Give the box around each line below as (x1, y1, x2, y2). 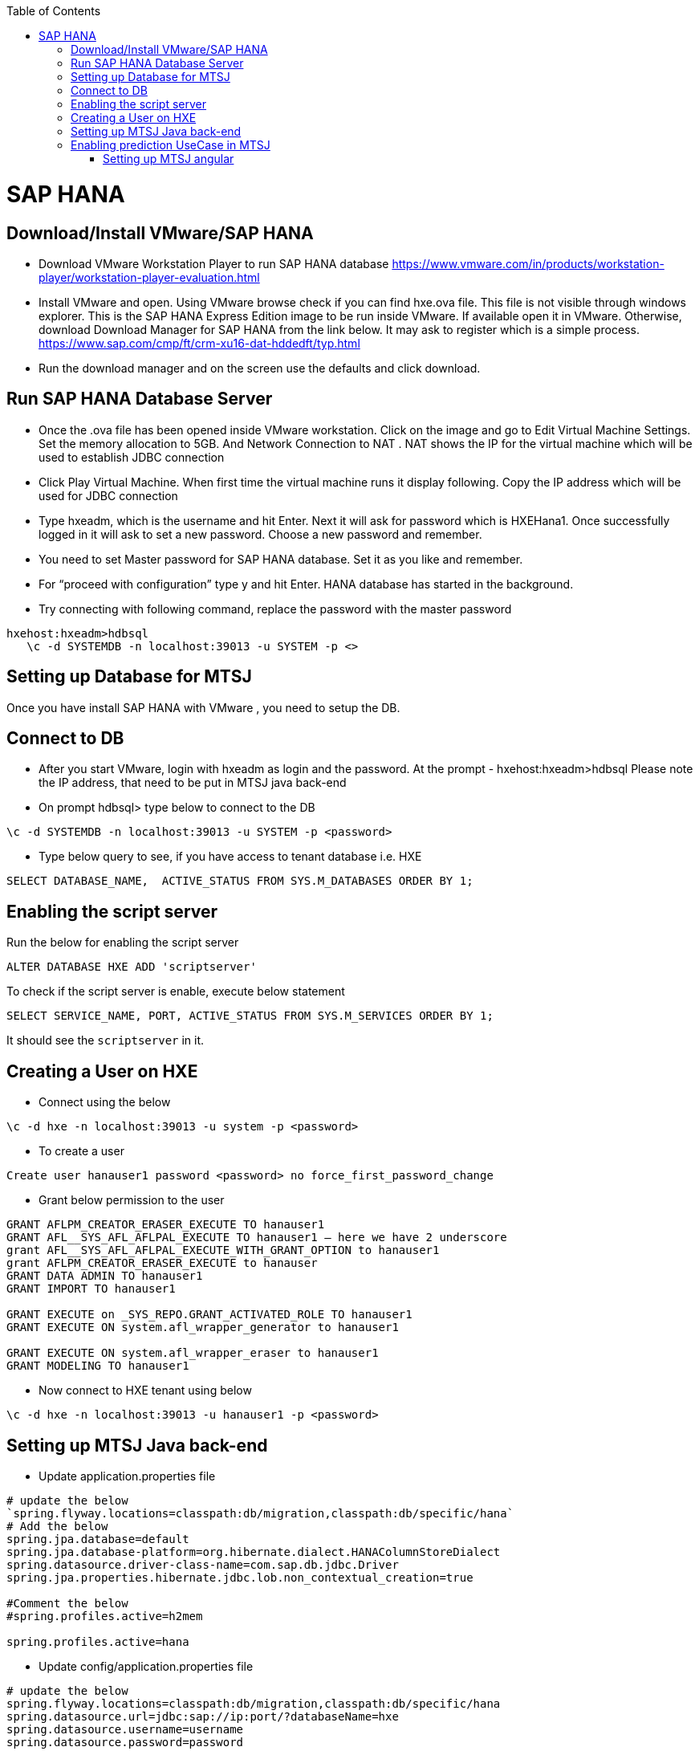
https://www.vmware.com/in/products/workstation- (392, 256, 664, 271)
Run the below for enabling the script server (6, 935, 239, 950)
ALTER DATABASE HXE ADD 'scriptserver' (6, 960, 257, 974)
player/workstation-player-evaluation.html (39, 270, 260, 284)
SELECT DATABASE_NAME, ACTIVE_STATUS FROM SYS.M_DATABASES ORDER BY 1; (6, 874, 473, 888)
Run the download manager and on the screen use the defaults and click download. (39, 360, 481, 375)
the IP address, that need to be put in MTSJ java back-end (39, 776, 347, 790)
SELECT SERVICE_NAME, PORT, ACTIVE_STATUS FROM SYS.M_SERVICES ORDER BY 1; (6, 1009, 494, 1023)
